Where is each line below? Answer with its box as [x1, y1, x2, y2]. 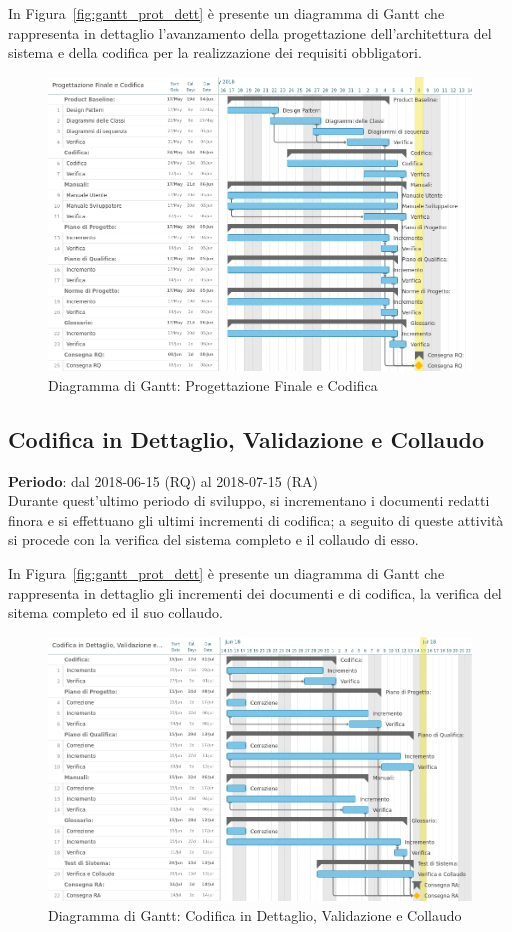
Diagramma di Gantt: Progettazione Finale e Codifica [48, 374, 378, 395]
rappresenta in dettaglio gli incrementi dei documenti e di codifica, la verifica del [8, 582, 502, 603]
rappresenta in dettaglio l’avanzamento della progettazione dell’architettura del [8, 22, 492, 43]
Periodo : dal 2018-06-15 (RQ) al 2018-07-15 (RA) [8, 470, 319, 491]
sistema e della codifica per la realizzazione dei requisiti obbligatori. [8, 42, 422, 63]
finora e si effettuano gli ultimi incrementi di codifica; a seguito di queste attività [8, 509, 504, 530]
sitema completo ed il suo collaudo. [8, 602, 223, 623]
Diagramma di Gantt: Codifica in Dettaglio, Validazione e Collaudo [48, 904, 462, 925]
